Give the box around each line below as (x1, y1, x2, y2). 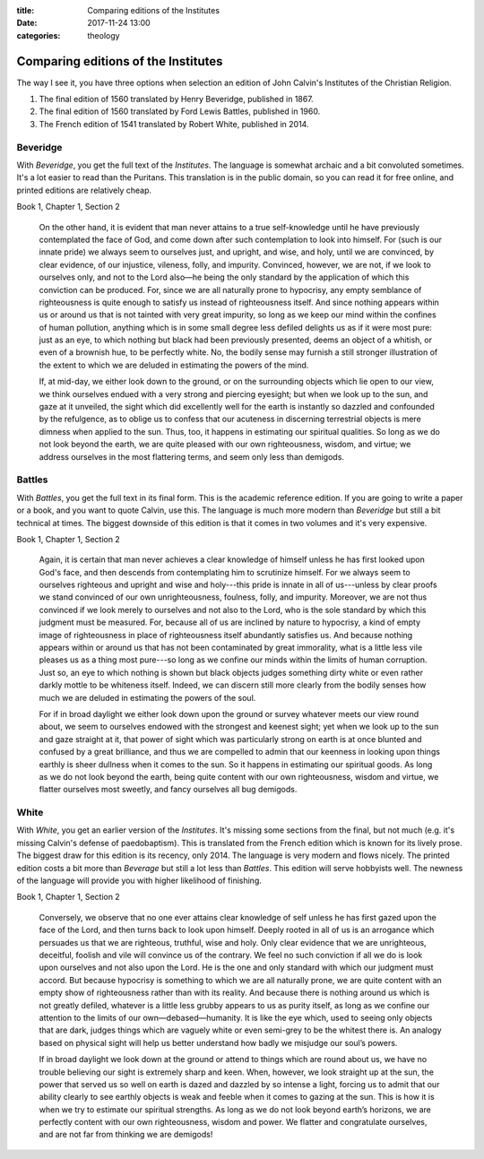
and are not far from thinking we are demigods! (39, 1129, 213, 1140)
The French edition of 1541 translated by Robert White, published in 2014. (39, 118, 309, 129)
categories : (16, 30, 61, 40)
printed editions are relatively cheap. (16, 185, 152, 195)
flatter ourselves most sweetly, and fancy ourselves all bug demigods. (39, 784, 298, 795)
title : (16, 5, 35, 15)
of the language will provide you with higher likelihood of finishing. (16, 875, 262, 887)
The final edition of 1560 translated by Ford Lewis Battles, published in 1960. (39, 106, 321, 117)
